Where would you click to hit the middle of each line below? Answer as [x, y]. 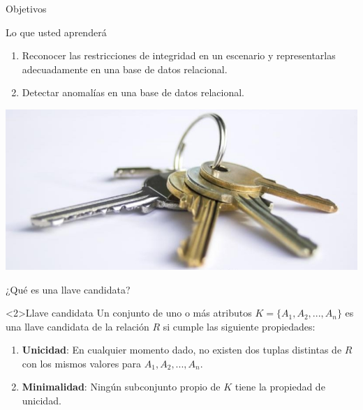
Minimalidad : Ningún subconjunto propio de [121, 387]
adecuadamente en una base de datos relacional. [125, 69]
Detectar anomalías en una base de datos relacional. [133, 92]
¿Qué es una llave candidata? [68, 289]
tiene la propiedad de [280, 387]
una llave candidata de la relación [77, 326]
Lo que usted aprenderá [56, 32]
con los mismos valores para [82, 363]
